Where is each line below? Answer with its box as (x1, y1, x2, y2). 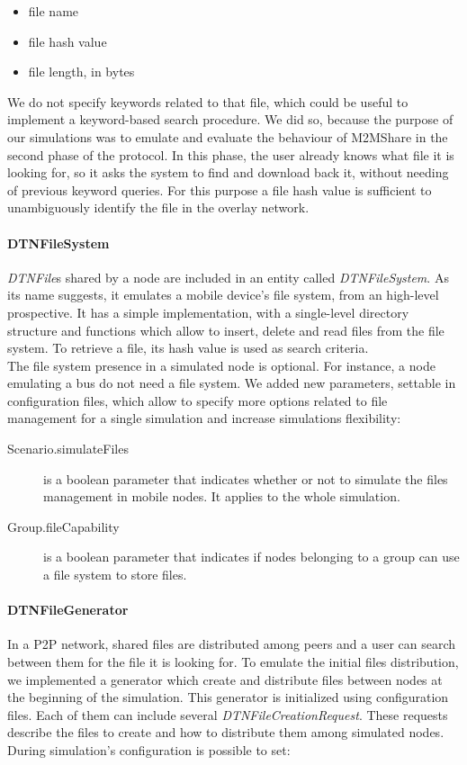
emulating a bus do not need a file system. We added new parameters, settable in (7, 373, 456, 392)
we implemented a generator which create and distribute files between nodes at (7, 670, 443, 688)
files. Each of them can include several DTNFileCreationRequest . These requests (7, 705, 448, 724)
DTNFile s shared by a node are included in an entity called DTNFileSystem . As (7, 267, 449, 286)
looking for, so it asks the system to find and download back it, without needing (7, 163, 449, 182)
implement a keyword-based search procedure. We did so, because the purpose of (7, 110, 454, 129)
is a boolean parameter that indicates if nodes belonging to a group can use (43, 547, 460, 566)
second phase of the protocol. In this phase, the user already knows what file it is (7, 145, 454, 164)
